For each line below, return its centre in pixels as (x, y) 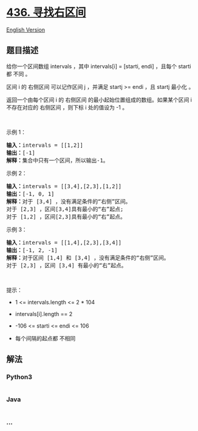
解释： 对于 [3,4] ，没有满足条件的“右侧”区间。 (69, 201)
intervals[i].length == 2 (44, 314)
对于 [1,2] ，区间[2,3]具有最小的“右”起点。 (66, 216)
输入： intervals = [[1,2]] (45, 145)
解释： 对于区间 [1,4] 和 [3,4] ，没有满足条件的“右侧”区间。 (88, 258)
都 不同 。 (19, 74)
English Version (26, 30)
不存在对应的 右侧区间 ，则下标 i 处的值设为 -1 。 (67, 107)
